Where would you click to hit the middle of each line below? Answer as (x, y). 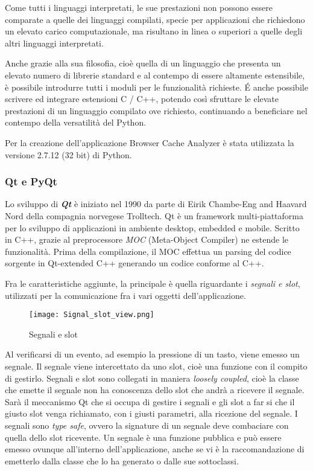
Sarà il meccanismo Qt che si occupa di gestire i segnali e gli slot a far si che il (150, 401)
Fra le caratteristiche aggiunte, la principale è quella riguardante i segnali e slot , (153, 283)
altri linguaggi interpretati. (54, 43)
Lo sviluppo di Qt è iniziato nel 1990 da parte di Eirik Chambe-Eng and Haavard (156, 204)
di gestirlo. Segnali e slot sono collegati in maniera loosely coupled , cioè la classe (152, 378)
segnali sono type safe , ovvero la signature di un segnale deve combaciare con (147, 425)
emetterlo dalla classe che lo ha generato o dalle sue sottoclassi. (122, 460)
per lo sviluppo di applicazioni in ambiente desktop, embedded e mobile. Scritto (152, 227)
